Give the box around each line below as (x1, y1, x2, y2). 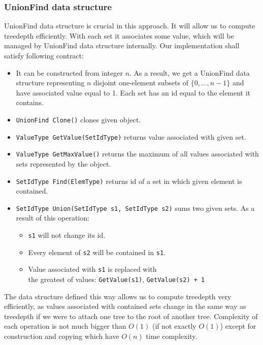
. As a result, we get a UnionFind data (129, 67, 250, 78)
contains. (16, 97, 44, 108)
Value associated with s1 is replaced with (28, 264, 157, 274)
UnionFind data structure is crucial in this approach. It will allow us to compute (4, 20, 255, 31)
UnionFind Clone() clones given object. (16, 114, 141, 124)
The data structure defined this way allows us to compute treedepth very (4, 291, 232, 301)
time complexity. (146, 331, 198, 341)
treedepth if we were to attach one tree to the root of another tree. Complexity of (4, 310, 258, 321)
